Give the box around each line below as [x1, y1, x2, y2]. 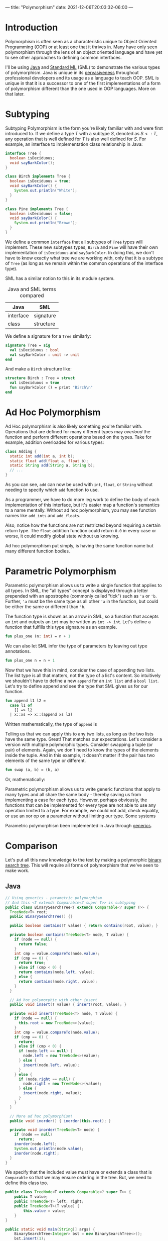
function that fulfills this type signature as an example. [5, 624, 117, 630]
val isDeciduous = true [10, 380, 59, 386]
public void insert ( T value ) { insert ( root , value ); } [10, 1002, 127, 1007]
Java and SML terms [7, 285, 56, 293]
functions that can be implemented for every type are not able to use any [5, 802, 156, 808]
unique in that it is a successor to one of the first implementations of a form [5, 80, 161, 86]
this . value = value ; [23, 1208, 66, 1213]
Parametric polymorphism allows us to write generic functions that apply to [5, 786, 160, 792]
